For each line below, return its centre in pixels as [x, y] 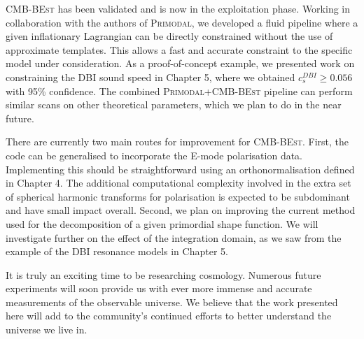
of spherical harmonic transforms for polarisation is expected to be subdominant [178, 196]
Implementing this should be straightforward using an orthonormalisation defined [180, 169]
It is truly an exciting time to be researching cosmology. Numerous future [163, 274]
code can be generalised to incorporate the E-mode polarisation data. [154, 155]
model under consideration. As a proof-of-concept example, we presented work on [180, 63]
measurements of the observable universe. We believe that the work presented [172, 302]
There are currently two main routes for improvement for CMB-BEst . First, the [177, 142]
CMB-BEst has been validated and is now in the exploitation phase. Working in [178, 8]
